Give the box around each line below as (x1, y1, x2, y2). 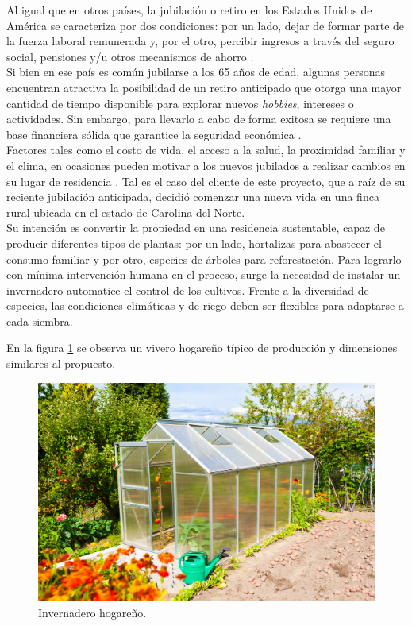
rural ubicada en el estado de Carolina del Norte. (6, 203, 245, 220)
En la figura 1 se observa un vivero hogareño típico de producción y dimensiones (6, 339, 398, 356)
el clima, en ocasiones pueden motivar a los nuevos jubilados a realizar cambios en (6, 156, 406, 173)
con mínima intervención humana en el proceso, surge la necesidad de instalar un (6, 266, 401, 283)
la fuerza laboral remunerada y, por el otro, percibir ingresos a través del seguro (6, 33, 395, 49)
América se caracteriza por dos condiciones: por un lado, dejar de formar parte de (6, 17, 405, 33)
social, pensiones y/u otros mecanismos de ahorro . (6, 48, 254, 64)
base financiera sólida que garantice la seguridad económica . (6, 126, 302, 142)
